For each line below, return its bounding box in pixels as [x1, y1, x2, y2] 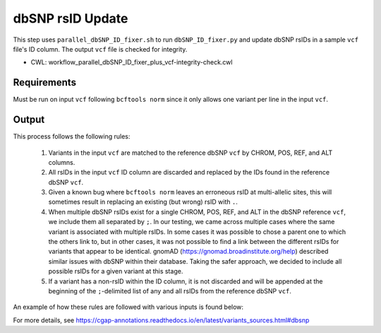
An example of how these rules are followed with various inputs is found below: [13, 303, 243, 311]
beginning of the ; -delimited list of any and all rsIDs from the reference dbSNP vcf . [48, 287, 292, 295]
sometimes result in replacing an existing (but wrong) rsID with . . [48, 198, 238, 206]
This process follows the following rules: [13, 132, 131, 141]
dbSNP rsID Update [13, 11, 128, 26]
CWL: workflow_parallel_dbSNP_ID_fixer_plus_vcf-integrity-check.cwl [30, 58, 233, 66]
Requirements [13, 76, 77, 88]
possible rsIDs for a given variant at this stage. [48, 267, 183, 276]
